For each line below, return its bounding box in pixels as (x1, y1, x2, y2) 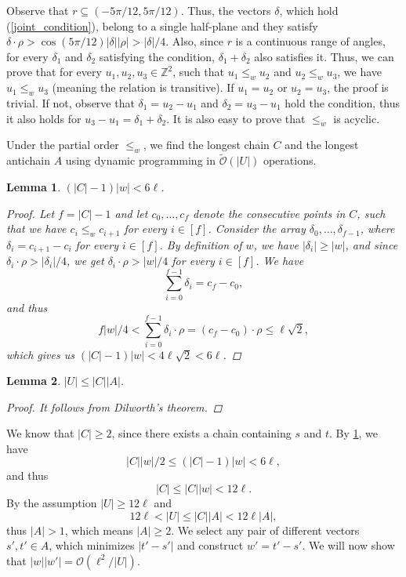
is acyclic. (333, 110, 380, 126)
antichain (6, 152, 51, 169)
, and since (345, 236, 398, 252)
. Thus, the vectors (180, 2, 271, 18)
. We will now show (302, 537, 395, 553)
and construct (177, 537, 244, 553)
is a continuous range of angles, (235, 33, 386, 49)
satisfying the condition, (99, 48, 215, 64)
